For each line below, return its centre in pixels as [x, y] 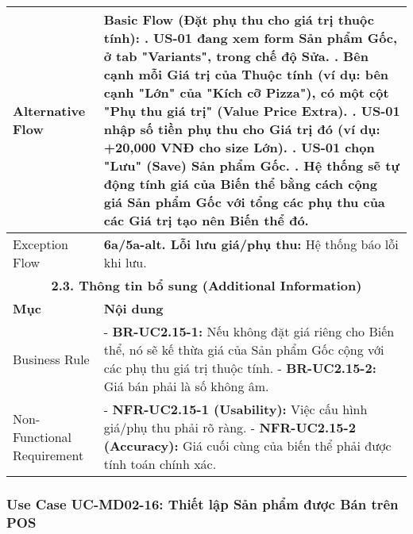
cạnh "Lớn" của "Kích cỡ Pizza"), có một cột [246, 92]
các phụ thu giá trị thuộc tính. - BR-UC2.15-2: [240, 368]
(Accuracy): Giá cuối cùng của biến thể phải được [247, 446]
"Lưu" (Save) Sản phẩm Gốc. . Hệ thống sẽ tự [252, 165]
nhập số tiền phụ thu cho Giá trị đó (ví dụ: [242, 129]
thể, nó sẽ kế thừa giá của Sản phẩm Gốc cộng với [244, 350]
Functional [42, 436]
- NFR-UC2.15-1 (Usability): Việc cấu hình [235, 409]
